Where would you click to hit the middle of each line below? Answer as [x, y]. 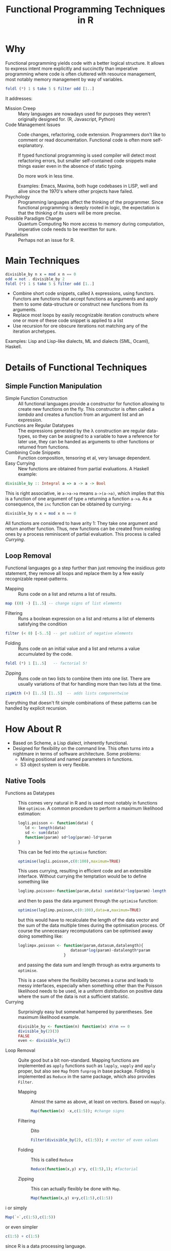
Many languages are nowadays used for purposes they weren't [84, 114]
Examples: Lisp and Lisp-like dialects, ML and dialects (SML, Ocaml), [78, 341]
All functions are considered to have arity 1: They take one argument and [81, 523]
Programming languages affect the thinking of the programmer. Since [91, 202]
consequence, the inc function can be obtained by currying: [68, 504]
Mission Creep [20, 108]
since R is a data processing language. [46, 1246]
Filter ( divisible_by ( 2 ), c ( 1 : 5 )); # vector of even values [95, 1140]
